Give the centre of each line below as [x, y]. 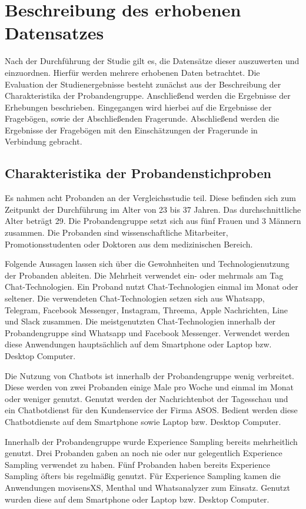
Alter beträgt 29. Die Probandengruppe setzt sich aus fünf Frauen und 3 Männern [153, 221]
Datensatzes [54, 33]
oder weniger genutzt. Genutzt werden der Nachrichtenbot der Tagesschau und [147, 398]
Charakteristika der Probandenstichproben [138, 173]
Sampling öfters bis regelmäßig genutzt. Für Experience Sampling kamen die [143, 476]
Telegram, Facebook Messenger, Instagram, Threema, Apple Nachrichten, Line [147, 309]
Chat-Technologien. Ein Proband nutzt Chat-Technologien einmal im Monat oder [152, 287]
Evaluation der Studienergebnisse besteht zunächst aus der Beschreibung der [143, 84]
